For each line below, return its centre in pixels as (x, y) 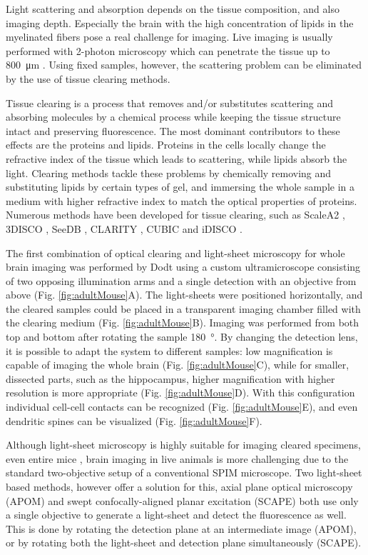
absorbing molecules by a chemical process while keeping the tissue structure (173, 117)
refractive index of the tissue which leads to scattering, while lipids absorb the (177, 158)
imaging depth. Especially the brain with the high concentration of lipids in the (180, 22)
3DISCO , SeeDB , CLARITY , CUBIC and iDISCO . (124, 228)
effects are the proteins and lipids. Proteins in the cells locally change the (166, 145)
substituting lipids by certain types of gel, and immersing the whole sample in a (180, 187)
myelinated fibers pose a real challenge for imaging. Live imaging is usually (169, 37)
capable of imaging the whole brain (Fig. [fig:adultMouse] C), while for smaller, (178, 365)
